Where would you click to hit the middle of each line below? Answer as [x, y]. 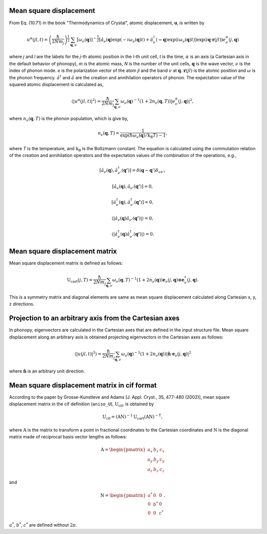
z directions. [22, 304]
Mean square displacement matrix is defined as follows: [66, 263]
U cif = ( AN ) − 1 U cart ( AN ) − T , [132, 417]
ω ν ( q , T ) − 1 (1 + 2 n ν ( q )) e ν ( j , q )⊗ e [148, 280]
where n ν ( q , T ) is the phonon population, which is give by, [69, 119]
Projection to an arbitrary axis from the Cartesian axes [94, 318]
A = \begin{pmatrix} [123, 450]
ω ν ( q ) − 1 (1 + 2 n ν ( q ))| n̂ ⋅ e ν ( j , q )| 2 [156, 354]
